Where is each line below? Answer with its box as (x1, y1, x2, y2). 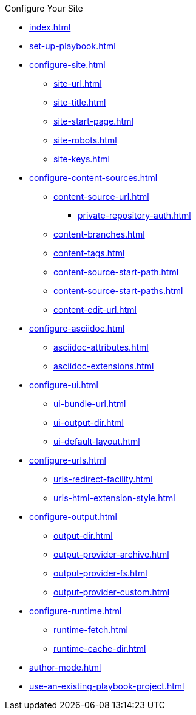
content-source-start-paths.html (53, 286, 183, 296)
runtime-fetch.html (53, 624, 128, 635)
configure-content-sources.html (29, 173, 158, 183)
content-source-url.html (53, 191, 149, 202)
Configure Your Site (5, 3, 83, 13)
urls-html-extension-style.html (53, 493, 175, 503)
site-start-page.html (53, 116, 133, 126)
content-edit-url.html (53, 304, 137, 315)
